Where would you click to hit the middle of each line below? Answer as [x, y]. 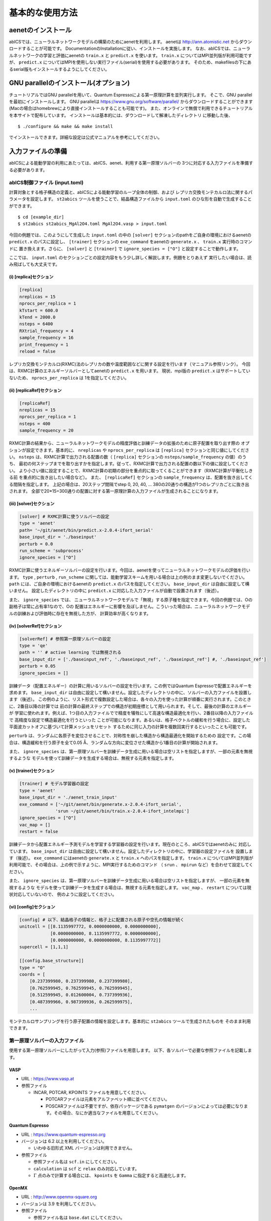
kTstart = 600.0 [39, 310]
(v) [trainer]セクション [32, 771]
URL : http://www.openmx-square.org [59, 1197]
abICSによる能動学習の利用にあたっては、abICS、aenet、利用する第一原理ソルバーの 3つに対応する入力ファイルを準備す [131, 163]
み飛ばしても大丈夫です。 [34, 264]
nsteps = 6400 [36, 324]
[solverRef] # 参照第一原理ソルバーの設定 [65, 639]
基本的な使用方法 [43, 13]
